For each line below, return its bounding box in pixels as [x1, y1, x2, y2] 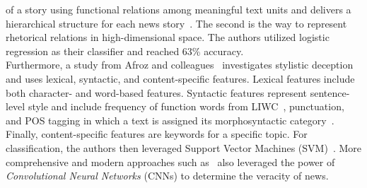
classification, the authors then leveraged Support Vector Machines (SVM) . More [6, 140, 361, 155]
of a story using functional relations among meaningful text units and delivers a [6, 2, 351, 16]
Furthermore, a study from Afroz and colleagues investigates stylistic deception [6, 57, 354, 72]
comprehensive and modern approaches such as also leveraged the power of [6, 154, 335, 169]
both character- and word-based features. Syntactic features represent [6, 85, 308, 100]
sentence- [310, 85, 350, 100]
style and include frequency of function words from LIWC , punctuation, [28, 99, 344, 114]
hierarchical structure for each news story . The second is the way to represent [6, 16, 347, 30]
